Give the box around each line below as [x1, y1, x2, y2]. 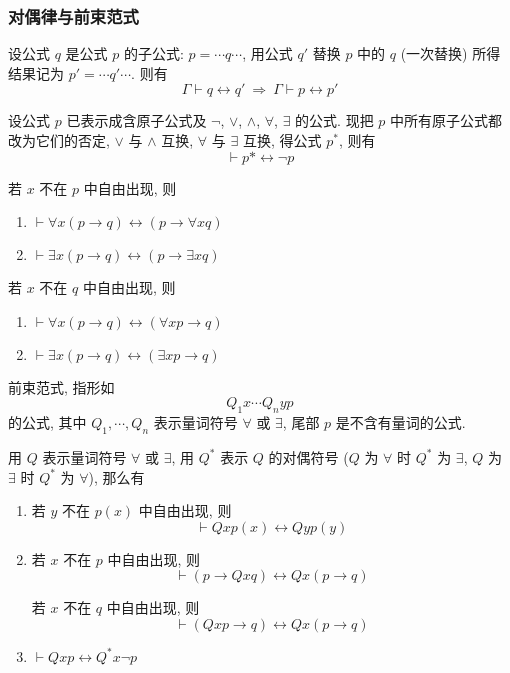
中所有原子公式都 [390, 110, 503, 131]
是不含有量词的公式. [335, 412, 466, 433]
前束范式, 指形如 [8, 376, 115, 397]
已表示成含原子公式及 [66, 110, 207, 131]
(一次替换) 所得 [400, 43, 501, 64]
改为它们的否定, [8, 130, 110, 150]
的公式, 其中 [8, 412, 87, 433]
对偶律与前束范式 [8, 3, 139, 28]
